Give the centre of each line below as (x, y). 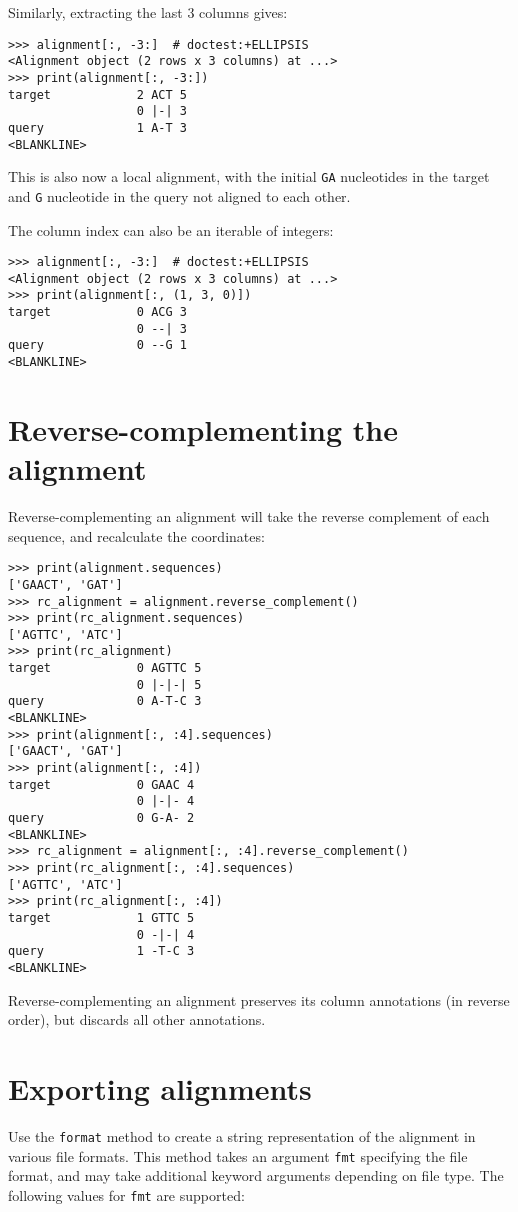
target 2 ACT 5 (97, 94)
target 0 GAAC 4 (101, 784)
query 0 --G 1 (97, 345)
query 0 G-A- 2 (101, 818)
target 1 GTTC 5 (101, 917)
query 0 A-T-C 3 (105, 701)
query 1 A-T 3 (97, 127)
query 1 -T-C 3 (101, 951)
